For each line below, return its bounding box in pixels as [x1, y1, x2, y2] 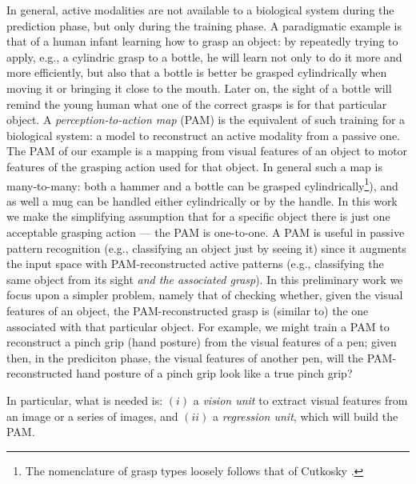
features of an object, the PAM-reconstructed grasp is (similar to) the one [6, 302, 369, 318]
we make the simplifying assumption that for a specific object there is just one [6, 208, 390, 225]
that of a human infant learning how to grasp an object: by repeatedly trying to [6, 33, 398, 50]
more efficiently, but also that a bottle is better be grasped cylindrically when [6, 64, 387, 81]
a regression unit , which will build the [213, 407, 398, 424]
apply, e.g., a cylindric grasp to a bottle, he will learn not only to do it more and [6, 48, 402, 65]
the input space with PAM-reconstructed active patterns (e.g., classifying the [6, 255, 384, 272]
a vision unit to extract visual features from [193, 391, 408, 408]
